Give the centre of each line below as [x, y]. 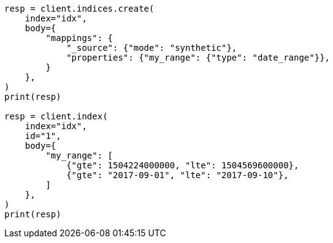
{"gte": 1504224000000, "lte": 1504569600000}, [183, 165]
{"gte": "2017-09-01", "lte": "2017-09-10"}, [178, 175]
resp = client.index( [56, 116]
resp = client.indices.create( [79, 9]
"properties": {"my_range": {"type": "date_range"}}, [198, 58]
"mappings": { [79, 38]
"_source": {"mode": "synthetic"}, [152, 48]
